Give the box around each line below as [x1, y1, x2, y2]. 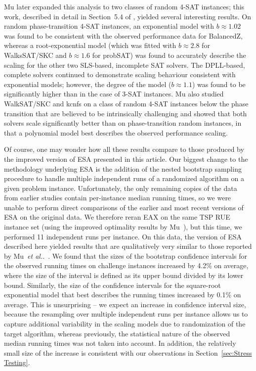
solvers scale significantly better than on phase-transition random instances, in [4, 118, 242, 128]
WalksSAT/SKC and [4, 49, 67, 60]
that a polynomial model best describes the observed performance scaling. [4, 127, 228, 138]
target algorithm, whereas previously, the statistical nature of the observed [4, 328, 230, 338]
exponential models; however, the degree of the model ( [4, 79, 171, 89]
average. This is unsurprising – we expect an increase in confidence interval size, [4, 299, 246, 309]
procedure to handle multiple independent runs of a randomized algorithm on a [4, 173, 245, 184]
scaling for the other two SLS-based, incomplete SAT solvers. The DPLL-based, [4, 59, 245, 70]
